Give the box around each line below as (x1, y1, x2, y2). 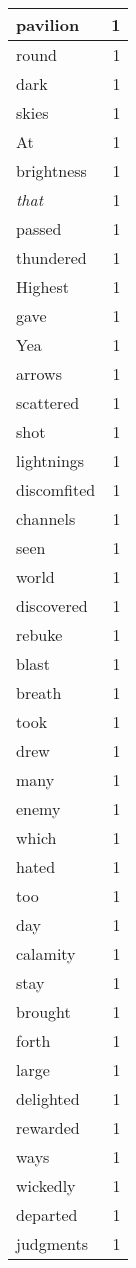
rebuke (16, 623, 63, 646)
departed (16, 1203, 78, 1226)
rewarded (16, 1116, 80, 1139)
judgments (16, 1232, 89, 1255)
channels (16, 507, 76, 530)
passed (16, 217, 62, 240)
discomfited (16, 478, 96, 501)
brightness (16, 159, 87, 182)
